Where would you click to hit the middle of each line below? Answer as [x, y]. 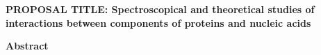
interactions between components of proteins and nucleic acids [158, 22]
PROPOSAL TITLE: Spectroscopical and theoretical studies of [160, 9]
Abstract [27, 46]
